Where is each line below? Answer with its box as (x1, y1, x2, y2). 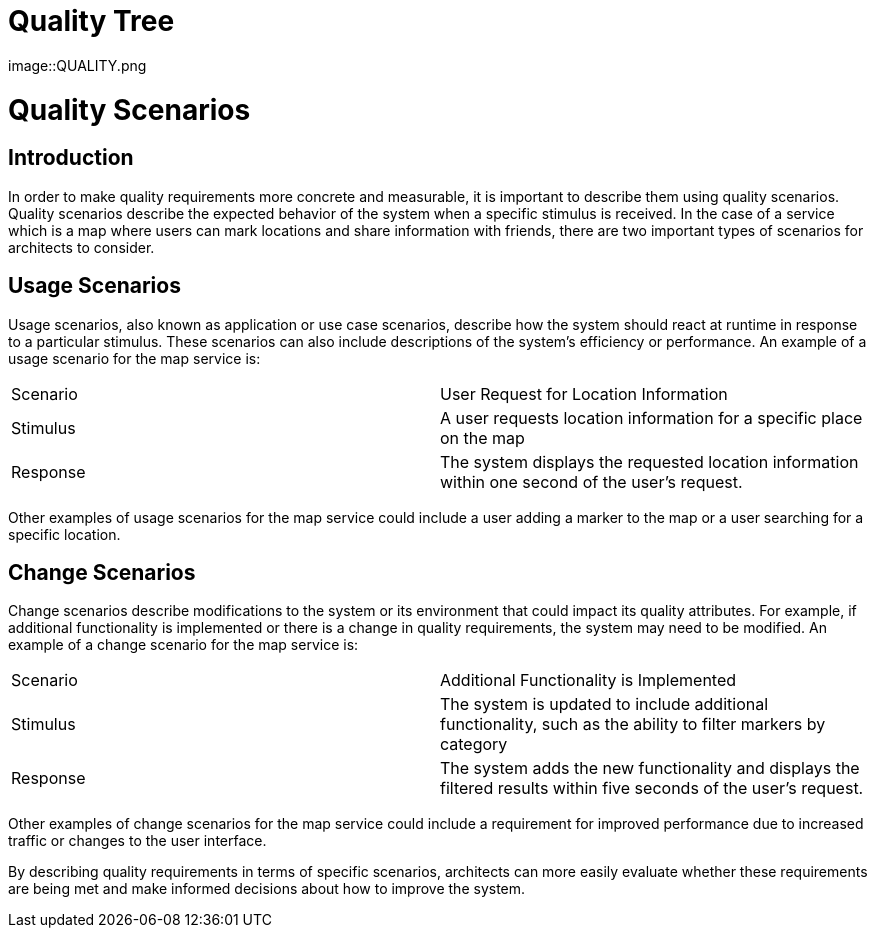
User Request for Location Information (440, 383, 728, 404)
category (440, 734, 508, 755)
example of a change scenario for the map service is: (8, 636, 359, 654)
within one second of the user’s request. (440, 471, 743, 492)
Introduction (8, 145, 134, 171)
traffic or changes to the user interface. (8, 832, 267, 850)
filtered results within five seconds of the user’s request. (440, 778, 864, 799)
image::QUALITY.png (8, 56, 147, 74)
